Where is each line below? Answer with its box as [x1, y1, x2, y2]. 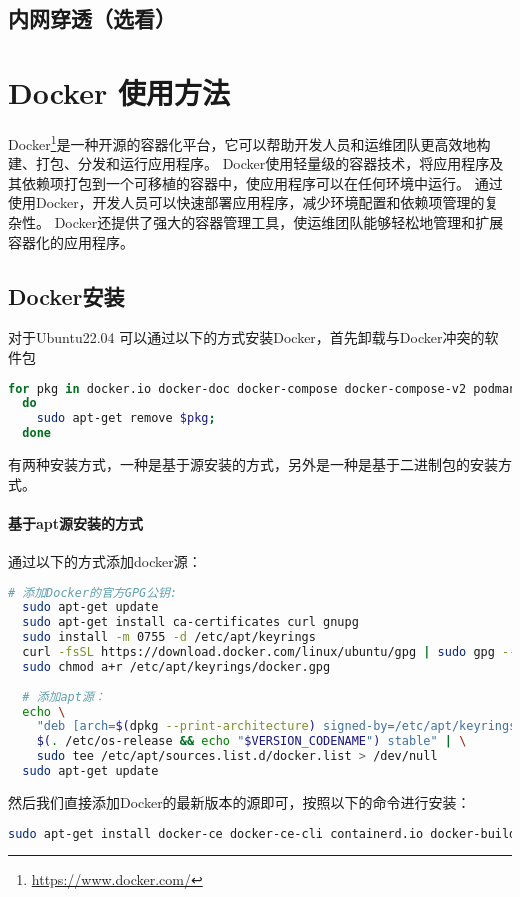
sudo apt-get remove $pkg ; [36, 411, 216, 426]
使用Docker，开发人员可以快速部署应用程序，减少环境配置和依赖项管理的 [8, 192, 485, 213]
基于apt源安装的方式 [8, 512, 144, 533]
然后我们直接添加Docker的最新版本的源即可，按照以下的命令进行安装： [8, 791, 471, 812]
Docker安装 [8, 280, 125, 311]
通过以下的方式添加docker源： [8, 551, 202, 571]
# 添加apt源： [22, 689, 106, 704]
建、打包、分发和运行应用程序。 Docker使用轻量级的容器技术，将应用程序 [8, 153, 490, 174]
